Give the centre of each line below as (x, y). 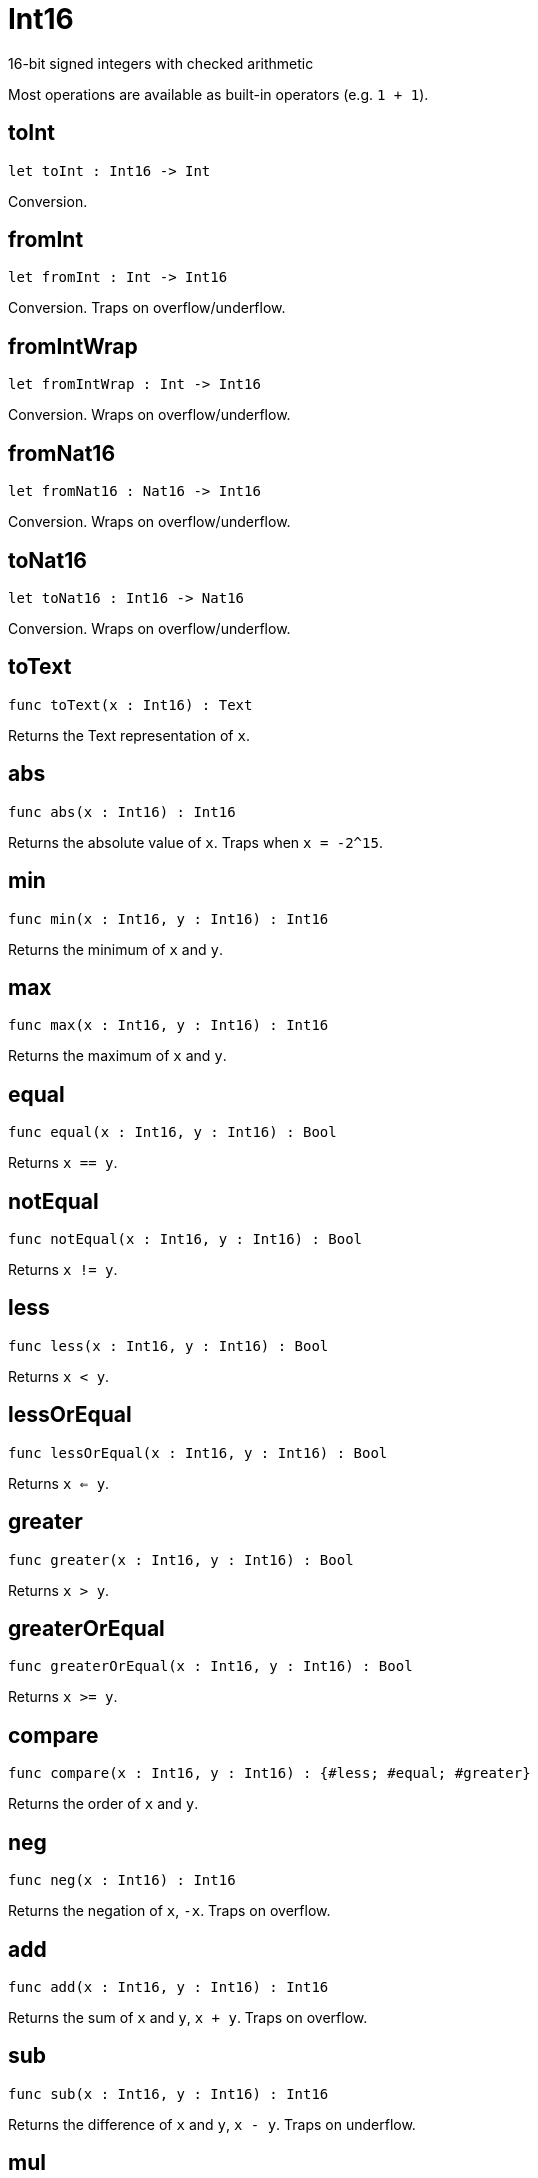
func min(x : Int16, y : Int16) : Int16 (168, 918)
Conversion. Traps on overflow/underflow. (147, 308)
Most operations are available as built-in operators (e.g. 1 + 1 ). (218, 94)
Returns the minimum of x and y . (115, 949)
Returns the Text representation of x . (129, 735)
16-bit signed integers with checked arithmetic (161, 63)
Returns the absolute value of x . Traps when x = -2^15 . (195, 842)
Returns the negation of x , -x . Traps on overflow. (169, 1911)
